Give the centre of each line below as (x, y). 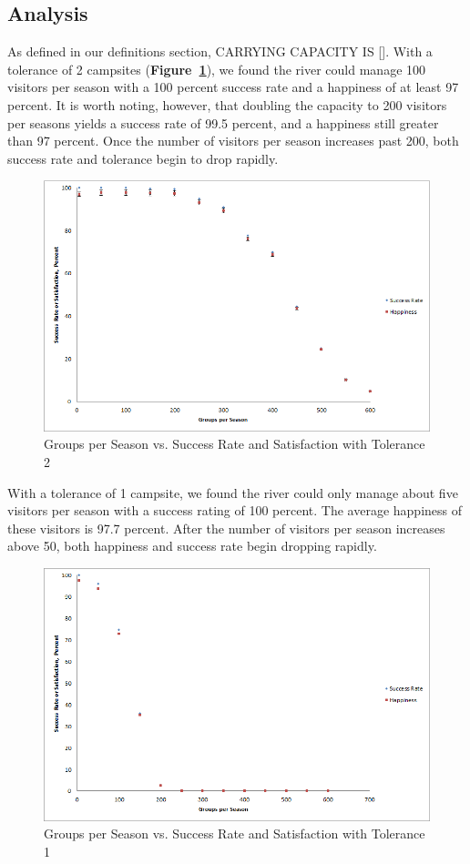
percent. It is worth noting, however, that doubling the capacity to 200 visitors (227, 104)
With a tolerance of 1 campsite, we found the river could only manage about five (233, 492)
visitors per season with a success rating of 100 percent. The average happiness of (235, 510)
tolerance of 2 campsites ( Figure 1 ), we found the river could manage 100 (217, 69)
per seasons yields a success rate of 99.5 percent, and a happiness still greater (223, 122)
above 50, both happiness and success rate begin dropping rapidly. (192, 546)
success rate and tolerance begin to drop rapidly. (143, 158)
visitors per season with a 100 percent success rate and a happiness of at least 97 (233, 87)
